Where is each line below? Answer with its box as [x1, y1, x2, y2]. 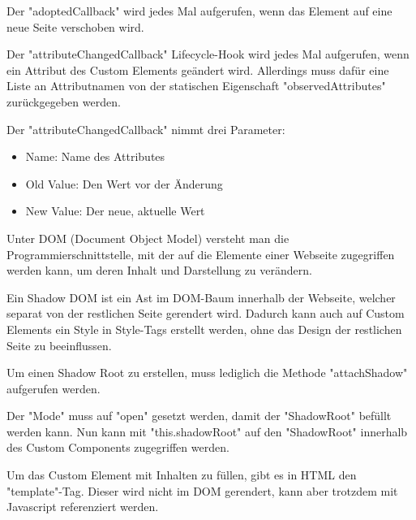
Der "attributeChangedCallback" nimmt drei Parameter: [6, 120, 285, 137]
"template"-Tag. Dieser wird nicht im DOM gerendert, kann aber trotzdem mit [6, 482, 398, 499]
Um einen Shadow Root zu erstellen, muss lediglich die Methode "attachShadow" [6, 364, 408, 381]
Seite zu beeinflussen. [6, 336, 112, 353]
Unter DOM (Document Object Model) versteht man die [6, 229, 289, 246]
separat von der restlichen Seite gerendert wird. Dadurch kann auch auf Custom [6, 305, 405, 322]
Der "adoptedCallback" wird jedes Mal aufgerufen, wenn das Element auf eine [6, 2, 392, 19]
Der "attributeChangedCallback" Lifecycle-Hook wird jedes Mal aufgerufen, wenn [6, 45, 410, 63]
